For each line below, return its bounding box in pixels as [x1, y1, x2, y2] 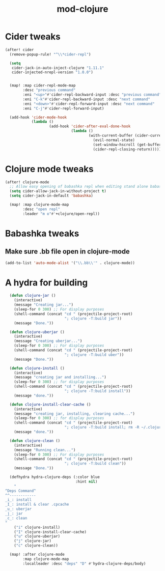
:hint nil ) [75, 479, 98, 484]
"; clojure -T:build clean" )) [64, 461, 126, 466]
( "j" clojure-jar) [14, 539, 52, 543]
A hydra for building [5, 277, 88, 288]
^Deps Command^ [5, 488, 36, 493]
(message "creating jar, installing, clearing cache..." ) [14, 411, 135, 416]
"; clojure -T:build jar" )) [64, 316, 122, 321]
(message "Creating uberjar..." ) [14, 339, 82, 343]
